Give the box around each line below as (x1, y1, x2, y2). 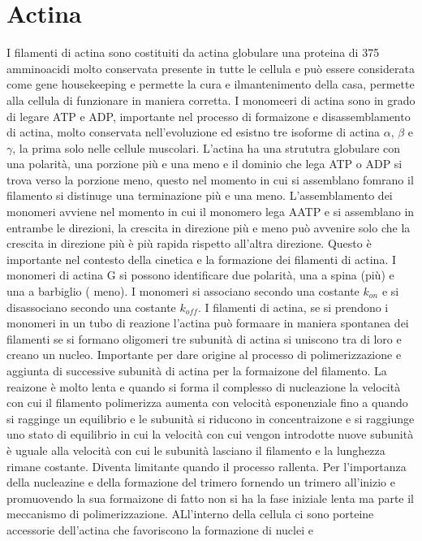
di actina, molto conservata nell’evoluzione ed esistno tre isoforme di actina (6, 123, 381, 141)
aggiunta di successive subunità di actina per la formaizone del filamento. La (6, 362, 387, 379)
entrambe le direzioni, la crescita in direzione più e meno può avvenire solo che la (6, 219, 411, 236)
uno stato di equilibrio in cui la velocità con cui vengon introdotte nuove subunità (6, 426, 414, 443)
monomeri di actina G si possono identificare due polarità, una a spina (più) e (6, 266, 394, 283)
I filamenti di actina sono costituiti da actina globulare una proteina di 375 (6, 44, 380, 61)
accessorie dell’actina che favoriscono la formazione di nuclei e (6, 521, 313, 538)
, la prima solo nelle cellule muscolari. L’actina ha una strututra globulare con (12, 139, 401, 156)
